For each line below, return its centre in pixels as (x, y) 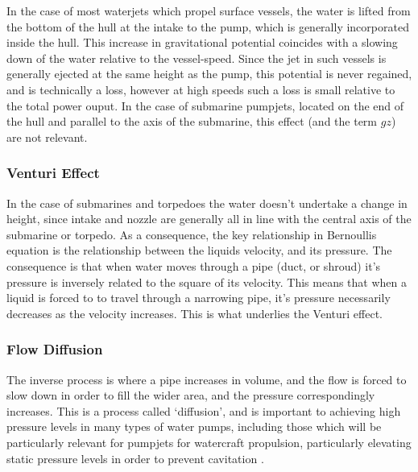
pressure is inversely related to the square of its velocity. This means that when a (207, 282)
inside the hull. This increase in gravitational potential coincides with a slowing (202, 42)
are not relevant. (47, 137)
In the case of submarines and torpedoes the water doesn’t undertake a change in (207, 203)
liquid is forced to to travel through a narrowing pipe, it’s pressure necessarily (199, 298)
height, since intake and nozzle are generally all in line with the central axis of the (209, 219)
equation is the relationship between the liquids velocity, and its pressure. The (199, 250)
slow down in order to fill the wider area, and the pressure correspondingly (191, 395)
